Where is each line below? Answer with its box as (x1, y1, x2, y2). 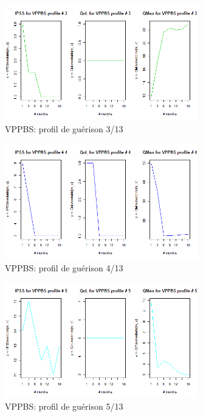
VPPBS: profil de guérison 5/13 (5, 400, 123, 413)
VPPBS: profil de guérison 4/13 (5, 261, 123, 274)
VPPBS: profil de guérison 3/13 (5, 123, 123, 135)
